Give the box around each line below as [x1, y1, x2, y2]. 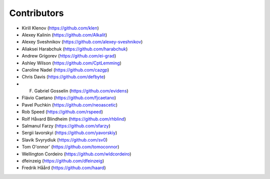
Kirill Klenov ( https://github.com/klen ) [21, 25, 99, 31]
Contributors [9, 7, 64, 18]
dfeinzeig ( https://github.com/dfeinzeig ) [21, 157, 104, 163]
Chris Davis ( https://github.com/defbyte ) [21, 74, 105, 80]
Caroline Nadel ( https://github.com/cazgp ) [21, 66, 109, 72]
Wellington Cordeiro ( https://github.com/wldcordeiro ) [21, 150, 131, 157]
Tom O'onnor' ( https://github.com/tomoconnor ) [21, 144, 119, 150]
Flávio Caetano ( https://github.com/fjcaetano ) [21, 95, 116, 101]
